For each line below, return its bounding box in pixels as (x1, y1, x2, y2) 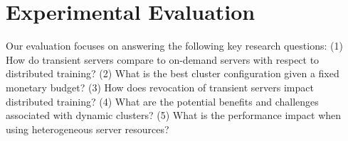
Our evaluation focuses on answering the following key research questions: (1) (6, 38, 343, 53)
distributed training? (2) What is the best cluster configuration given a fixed (6, 66, 339, 81)
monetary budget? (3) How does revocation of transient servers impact (6, 79, 314, 94)
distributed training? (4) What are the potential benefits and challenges (6, 94, 319, 108)
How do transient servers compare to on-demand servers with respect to (6, 52, 320, 67)
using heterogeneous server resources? (6, 121, 169, 136)
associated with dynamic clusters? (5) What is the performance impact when (6, 108, 342, 123)
